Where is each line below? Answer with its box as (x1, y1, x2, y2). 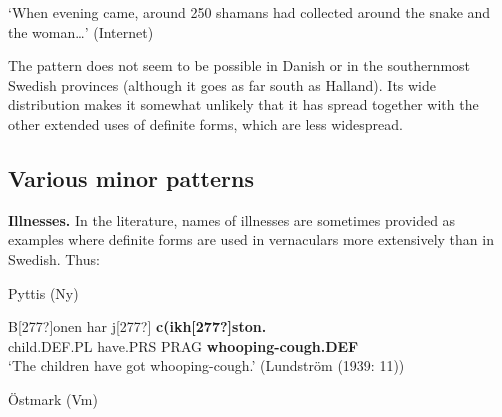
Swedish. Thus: (8, 248, 100, 269)
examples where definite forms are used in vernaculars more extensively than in (8, 229, 494, 250)
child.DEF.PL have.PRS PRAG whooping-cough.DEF (8, 335, 359, 356)
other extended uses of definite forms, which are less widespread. (8, 113, 403, 134)
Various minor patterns (8, 162, 254, 193)
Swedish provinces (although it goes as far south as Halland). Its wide (8, 74, 437, 95)
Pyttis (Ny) (8, 282, 79, 303)
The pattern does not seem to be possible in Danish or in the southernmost (8, 55, 471, 76)
